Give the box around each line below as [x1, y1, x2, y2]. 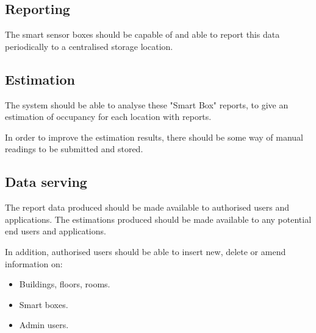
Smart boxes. [19, 298, 68, 310]
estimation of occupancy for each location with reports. [5, 110, 212, 123]
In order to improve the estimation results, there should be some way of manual [5, 130, 303, 143]
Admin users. [19, 318, 69, 331]
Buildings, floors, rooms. [19, 278, 110, 290]
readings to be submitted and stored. [5, 142, 143, 155]
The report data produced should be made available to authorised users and [5, 201, 290, 214]
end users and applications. [5, 225, 106, 237]
